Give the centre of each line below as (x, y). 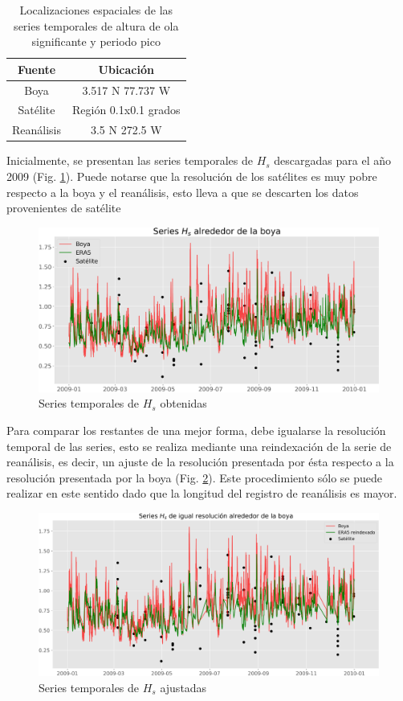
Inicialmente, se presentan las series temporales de (130, 160)
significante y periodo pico (96, 41)
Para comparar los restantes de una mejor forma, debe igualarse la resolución (196, 430)
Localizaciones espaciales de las (96, 10)
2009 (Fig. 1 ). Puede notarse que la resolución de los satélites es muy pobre (192, 176)
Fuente (37, 69)
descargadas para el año (332, 160)
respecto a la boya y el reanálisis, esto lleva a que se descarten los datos (183, 192)
